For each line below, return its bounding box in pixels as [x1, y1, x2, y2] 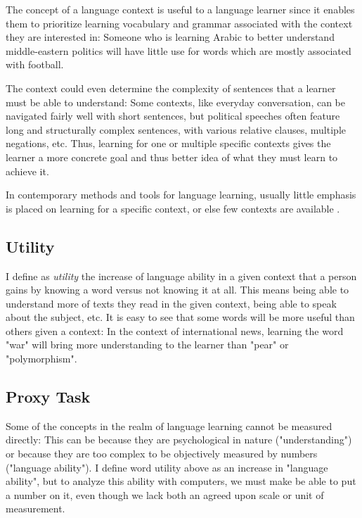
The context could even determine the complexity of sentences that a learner [6, 80, 336, 95]
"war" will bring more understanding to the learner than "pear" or [6, 337, 289, 352]
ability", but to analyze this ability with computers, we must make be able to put [6, 474, 356, 488]
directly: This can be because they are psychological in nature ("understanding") [6, 432, 352, 447]
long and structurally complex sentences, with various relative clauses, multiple [6, 122, 346, 137]
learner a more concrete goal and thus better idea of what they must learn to [6, 149, 338, 164]
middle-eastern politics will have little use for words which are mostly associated [6, 43, 351, 58]
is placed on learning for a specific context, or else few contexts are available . [6, 201, 340, 215]
